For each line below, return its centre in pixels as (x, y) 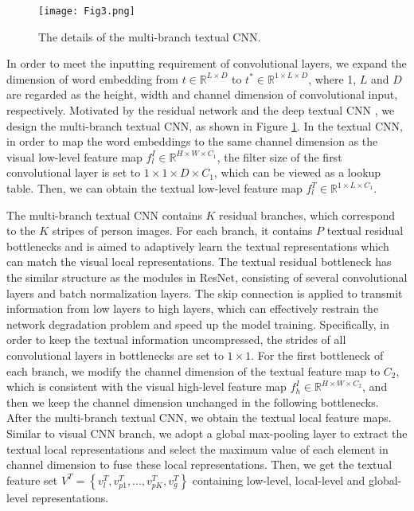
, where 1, (332, 78)
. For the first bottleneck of (317, 355)
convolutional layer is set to (74, 172)
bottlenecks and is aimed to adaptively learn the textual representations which (198, 246)
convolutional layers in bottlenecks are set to (115, 355)
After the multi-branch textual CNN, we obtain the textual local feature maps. (199, 417)
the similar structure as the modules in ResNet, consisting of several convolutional (207, 277)
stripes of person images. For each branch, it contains (182, 230)
